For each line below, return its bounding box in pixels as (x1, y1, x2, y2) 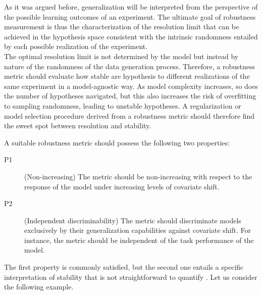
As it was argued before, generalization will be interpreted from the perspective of (4, 2, 258, 12)
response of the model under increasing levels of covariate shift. (24, 181, 220, 191)
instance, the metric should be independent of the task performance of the (24, 234, 254, 245)
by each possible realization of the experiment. (4, 41, 148, 52)
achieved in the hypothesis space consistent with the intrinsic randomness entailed (4, 31, 258, 41)
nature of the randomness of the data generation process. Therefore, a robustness (4, 61, 255, 71)
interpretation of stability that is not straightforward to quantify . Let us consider (4, 271, 257, 282)
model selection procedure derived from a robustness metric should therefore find (4, 110, 255, 121)
